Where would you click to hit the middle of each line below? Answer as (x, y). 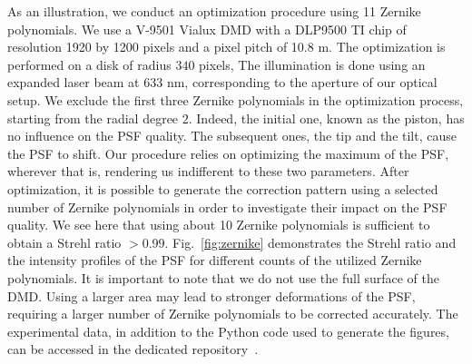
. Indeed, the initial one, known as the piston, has (326, 118)
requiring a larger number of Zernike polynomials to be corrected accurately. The (233, 314)
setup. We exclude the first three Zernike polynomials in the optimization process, (236, 99)
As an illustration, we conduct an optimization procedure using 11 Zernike (214, 11)
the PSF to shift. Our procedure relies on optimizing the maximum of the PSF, (228, 153)
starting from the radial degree (93, 118)
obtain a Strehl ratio (64, 242)
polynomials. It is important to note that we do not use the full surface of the (223, 277)
